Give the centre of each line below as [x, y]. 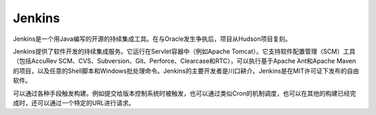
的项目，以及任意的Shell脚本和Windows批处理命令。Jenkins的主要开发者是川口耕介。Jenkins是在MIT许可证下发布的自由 [186, 71]
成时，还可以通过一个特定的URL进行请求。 [74, 103]
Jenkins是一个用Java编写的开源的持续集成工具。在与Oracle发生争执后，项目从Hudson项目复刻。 [152, 39]
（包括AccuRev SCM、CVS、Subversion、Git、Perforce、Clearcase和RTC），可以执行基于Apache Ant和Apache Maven [185, 61]
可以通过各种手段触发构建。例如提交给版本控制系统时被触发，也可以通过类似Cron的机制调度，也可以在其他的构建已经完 [185, 93]
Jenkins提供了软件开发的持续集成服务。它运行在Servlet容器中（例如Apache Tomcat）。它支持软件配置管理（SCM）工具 [184, 51]
